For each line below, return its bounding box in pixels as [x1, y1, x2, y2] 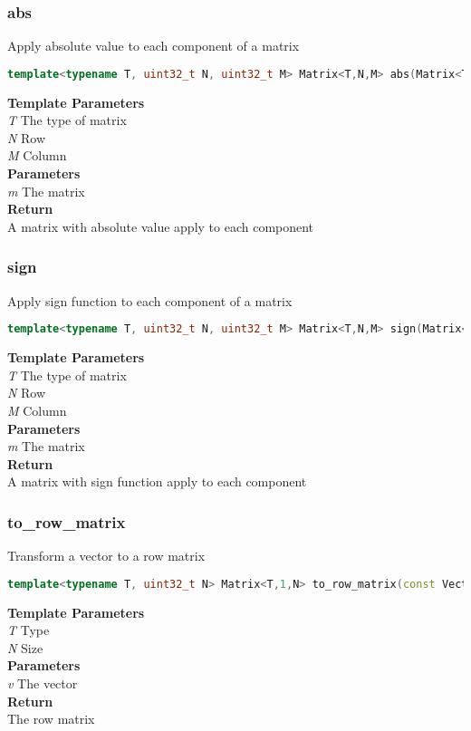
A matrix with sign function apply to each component [7, 472, 307, 491]
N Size [7, 638, 43, 657]
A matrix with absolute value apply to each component [7, 216, 314, 236]
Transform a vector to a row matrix [7, 546, 206, 565]
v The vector [7, 673, 78, 692]
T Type [7, 620, 50, 640]
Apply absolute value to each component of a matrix [7, 36, 300, 55]
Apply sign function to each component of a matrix [7, 291, 293, 310]
